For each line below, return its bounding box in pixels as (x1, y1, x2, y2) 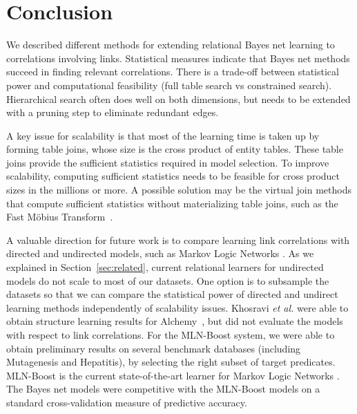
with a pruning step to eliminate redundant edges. (6, 105, 219, 120)
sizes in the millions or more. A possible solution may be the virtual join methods (6, 182, 351, 197)
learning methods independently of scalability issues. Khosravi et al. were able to (6, 300, 349, 314)
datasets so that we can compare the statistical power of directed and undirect (6, 287, 338, 301)
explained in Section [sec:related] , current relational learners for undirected (6, 260, 324, 274)
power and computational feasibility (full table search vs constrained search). (6, 77, 332, 92)
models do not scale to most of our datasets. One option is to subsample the (6, 273, 329, 288)
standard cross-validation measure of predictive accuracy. (6, 395, 247, 409)
